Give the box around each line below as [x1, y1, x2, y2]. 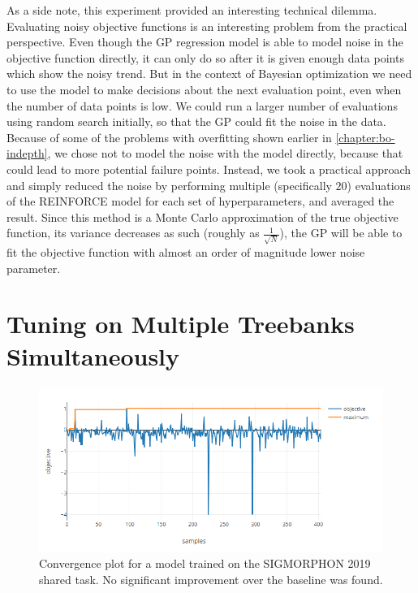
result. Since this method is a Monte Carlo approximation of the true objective [6, 208, 399, 225]
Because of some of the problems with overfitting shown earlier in [6, 128, 332, 145]
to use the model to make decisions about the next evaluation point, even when [6, 80, 402, 97]
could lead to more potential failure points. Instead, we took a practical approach [6, 160, 412, 177]
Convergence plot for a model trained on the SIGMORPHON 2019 [39, 555, 371, 572]
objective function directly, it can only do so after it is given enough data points [6, 49, 404, 66]
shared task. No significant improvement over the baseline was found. [39, 571, 383, 588]
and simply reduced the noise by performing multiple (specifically [6, 176, 332, 193]
